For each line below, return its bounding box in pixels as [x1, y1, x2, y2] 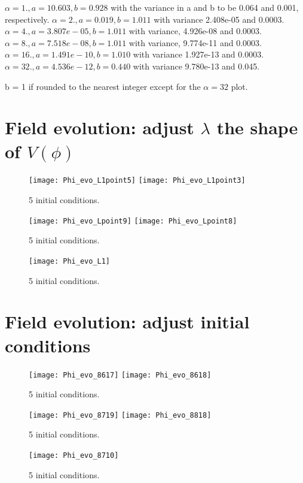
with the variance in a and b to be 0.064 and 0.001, [111, 1, 299, 13]
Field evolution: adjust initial [5, 309, 250, 334]
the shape [216, 115, 298, 140]
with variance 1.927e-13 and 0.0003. [133, 48, 264, 61]
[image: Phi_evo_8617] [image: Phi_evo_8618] [29, 370, 212, 379]
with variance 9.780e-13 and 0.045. [133, 59, 260, 72]
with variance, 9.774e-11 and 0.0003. [128, 36, 262, 49]
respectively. [5, 13, 50, 25]
